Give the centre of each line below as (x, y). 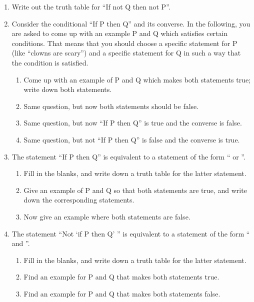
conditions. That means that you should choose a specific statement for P (124, 43)
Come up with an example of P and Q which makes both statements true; (137, 79)
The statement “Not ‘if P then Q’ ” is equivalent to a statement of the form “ (131, 233)
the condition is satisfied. (50, 62)
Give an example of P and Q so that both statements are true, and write (135, 190)
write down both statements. (68, 89)
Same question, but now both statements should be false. (111, 106)
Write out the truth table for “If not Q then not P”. (91, 6)
